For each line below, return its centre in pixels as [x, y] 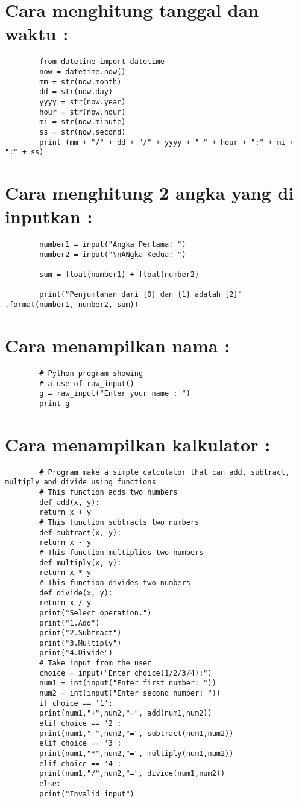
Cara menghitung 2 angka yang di [149, 193]
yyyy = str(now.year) [83, 102]
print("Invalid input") [87, 794]
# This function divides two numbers [115, 582]
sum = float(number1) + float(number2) [119, 275]
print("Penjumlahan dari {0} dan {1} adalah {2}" [141, 295]
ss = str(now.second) [83, 132]
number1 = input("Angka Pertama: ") [113, 245]
